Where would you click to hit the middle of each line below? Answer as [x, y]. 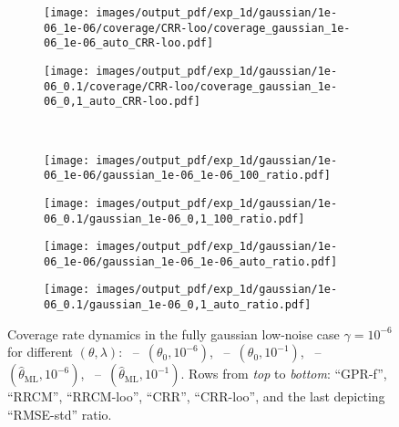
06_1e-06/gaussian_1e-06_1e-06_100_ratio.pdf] [187, 176]
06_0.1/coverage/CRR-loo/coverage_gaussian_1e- [191, 86]
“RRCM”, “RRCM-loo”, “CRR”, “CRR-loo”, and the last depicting [196, 396]
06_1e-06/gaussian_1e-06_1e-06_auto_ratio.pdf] [191, 261]
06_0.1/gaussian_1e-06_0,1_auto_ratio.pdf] [178, 305]
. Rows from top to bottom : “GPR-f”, [284, 374]
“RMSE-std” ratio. [60, 414]
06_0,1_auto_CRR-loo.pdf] [122, 102]
